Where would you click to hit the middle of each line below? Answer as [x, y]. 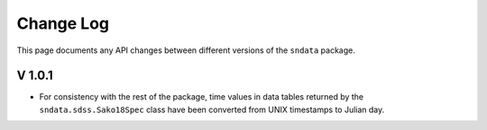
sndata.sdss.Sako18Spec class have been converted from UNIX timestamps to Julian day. [212, 109]
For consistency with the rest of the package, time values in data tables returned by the [202, 97]
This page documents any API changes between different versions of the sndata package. [186, 50]
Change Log [63, 23]
